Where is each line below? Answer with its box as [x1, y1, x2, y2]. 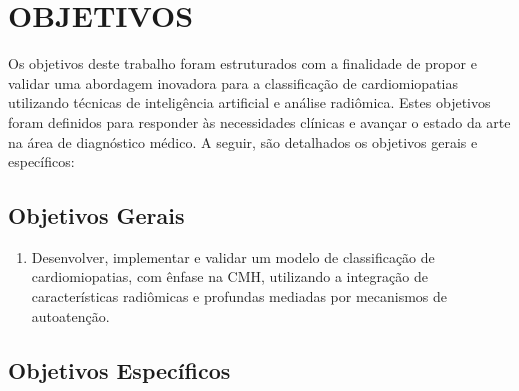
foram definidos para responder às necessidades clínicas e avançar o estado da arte [8, 111, 511, 132]
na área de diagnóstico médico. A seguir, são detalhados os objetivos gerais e [8, 131, 478, 152]
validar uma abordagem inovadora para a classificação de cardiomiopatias [8, 72, 458, 93]
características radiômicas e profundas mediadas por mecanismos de [31, 286, 448, 307]
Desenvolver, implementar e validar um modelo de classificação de [31, 246, 435, 267]
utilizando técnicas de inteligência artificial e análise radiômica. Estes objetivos [8, 92, 491, 113]
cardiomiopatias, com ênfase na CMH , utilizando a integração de [31, 266, 428, 287]
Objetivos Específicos [8, 354, 231, 385]
